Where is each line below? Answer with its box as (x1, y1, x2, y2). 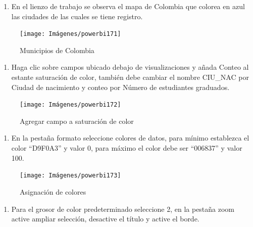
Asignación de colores (20, 186, 86, 197)
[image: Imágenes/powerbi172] (20, 101, 121, 109)
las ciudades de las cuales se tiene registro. (11, 11, 143, 21)
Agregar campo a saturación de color (20, 115, 134, 126)
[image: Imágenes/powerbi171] (20, 30, 121, 38)
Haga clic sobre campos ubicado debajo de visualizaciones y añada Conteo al (11, 62, 249, 72)
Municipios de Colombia (20, 44, 94, 55)
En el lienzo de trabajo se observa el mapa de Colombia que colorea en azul (11, 1, 245, 11)
